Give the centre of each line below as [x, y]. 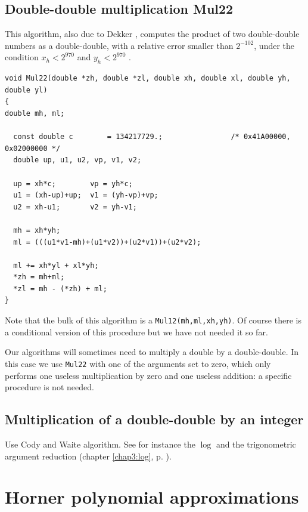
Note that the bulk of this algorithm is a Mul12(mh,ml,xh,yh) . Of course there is [153, 320]
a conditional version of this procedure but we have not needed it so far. [136, 331]
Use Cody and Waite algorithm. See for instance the [100, 444]
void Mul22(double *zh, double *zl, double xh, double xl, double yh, [148, 78]
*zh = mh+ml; [39, 277]
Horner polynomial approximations [152, 497]
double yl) [26, 90]
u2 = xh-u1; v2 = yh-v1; [75, 207]
